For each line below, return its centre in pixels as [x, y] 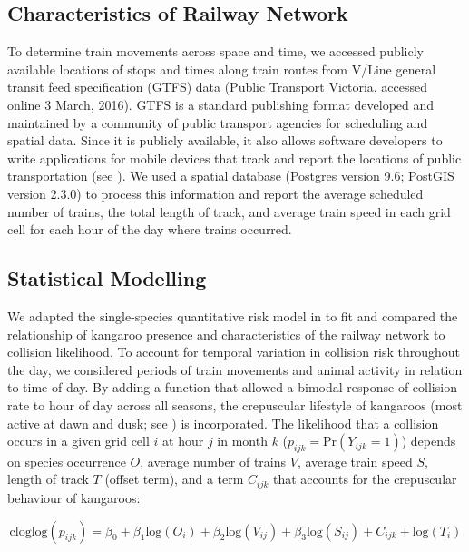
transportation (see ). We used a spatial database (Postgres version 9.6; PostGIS [231, 176]
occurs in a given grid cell [78, 441]
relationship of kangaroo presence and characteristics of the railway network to [226, 334]
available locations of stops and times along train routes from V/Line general [222, 69]
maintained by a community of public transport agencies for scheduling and [218, 122]
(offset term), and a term [174, 479]
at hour [183, 441]
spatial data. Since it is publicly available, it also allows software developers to [225, 140]
